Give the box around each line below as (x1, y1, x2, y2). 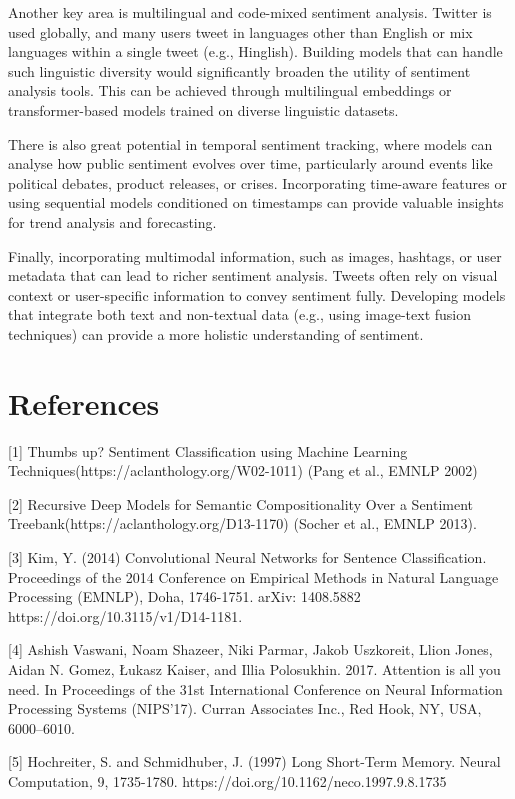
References (8, 382, 160, 423)
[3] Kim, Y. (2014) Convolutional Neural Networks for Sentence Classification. (8, 547, 487, 567)
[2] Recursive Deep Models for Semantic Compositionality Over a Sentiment (8, 493, 474, 514)
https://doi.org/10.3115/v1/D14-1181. (8, 605, 243, 626)
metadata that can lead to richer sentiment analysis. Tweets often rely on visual (8, 265, 498, 286)
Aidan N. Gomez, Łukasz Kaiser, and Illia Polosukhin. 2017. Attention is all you (8, 658, 501, 679)
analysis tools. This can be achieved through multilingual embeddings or (8, 80, 452, 101)
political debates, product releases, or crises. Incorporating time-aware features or (8, 172, 507, 193)
